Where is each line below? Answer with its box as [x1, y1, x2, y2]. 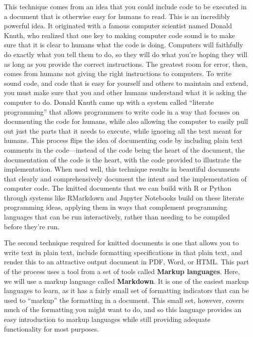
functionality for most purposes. [4, 323, 99, 334]
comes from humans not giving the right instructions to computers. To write [4, 68, 232, 79]
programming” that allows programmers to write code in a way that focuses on [4, 106, 240, 117]
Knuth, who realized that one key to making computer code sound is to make [4, 30, 235, 40]
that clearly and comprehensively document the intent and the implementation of [4, 173, 247, 183]
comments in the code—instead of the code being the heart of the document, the [4, 144, 245, 155]
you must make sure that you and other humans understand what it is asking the [4, 87, 247, 98]
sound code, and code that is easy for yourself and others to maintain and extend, [4, 78, 248, 88]
